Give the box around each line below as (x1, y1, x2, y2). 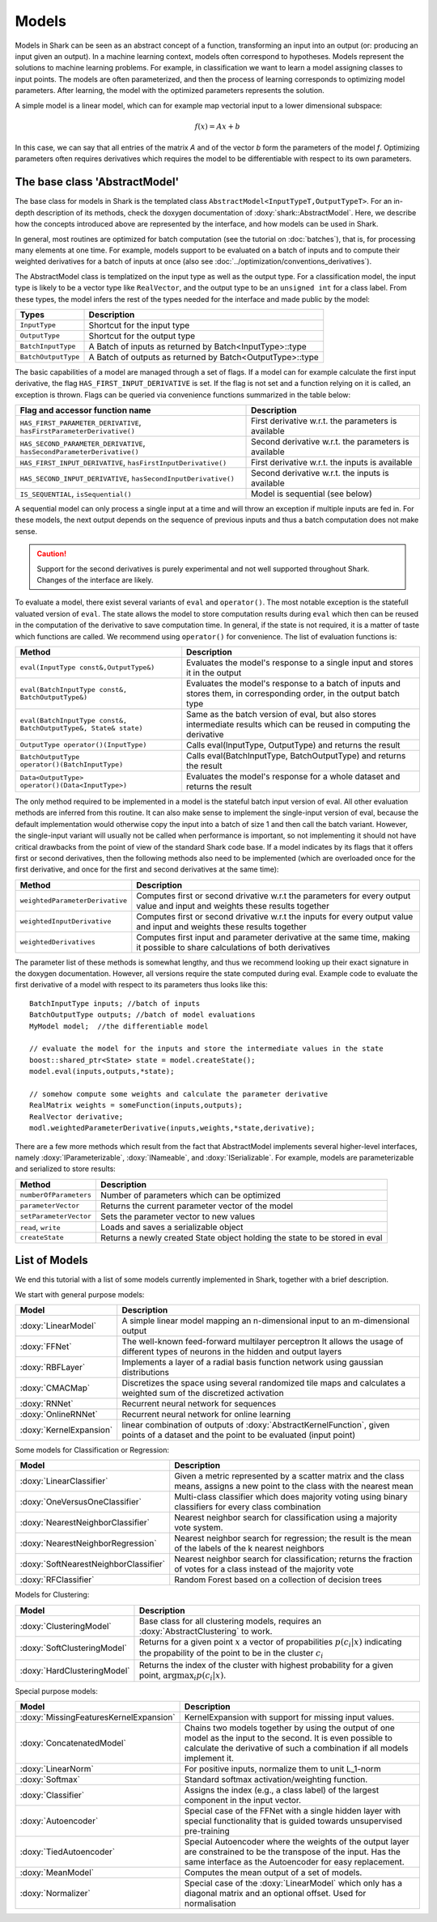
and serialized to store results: (15, 1164, 117, 1173)
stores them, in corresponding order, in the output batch (186, 688, 401, 699)
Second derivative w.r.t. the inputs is (251, 468, 389, 479)
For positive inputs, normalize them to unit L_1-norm (184, 1763, 381, 1775)
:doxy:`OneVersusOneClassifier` (19, 1496, 142, 1508)
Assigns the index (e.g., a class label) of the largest (184, 1784, 380, 1796)
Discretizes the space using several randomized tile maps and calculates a (121, 1377, 406, 1389)
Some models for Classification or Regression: (15, 1445, 170, 1455)
